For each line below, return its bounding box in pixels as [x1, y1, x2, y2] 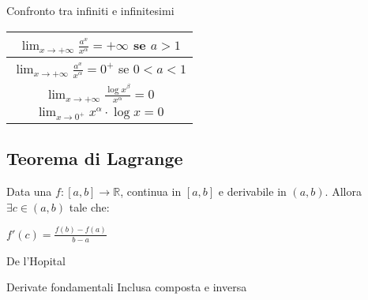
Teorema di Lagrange [6, 146, 183, 171]
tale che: [69, 198, 110, 215]
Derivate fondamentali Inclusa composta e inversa [6, 279, 247, 295]
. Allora [325, 183, 362, 200]
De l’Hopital [6, 252, 66, 268]
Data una [6, 183, 52, 200]
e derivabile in [218, 183, 287, 200]
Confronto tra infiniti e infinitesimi [6, 2, 175, 18]
